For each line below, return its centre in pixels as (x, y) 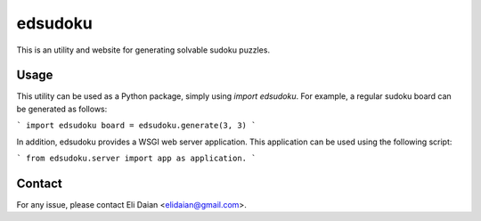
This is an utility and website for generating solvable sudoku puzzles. (143, 50)
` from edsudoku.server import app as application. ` (136, 159)
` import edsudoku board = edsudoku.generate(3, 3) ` (136, 126)
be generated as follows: (62, 109)
